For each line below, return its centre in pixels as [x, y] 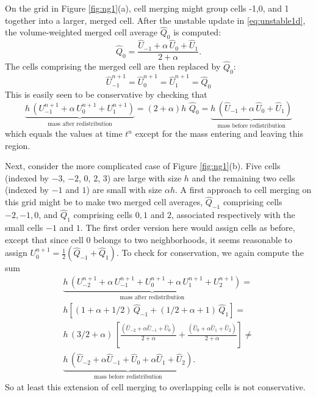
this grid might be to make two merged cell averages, [104, 202]
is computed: [197, 32]
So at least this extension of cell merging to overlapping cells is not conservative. [155, 386]
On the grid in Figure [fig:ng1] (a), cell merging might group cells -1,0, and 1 [147, 8]
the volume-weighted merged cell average [81, 32]
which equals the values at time [64, 133]
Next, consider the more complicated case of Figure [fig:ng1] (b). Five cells [143, 166]
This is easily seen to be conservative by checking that [106, 94]
